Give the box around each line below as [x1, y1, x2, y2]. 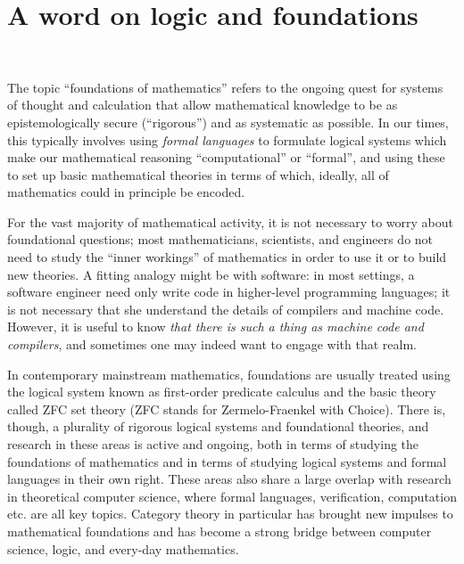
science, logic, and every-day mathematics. [7, 539, 239, 558]
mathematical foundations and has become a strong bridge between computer [7, 521, 432, 540]
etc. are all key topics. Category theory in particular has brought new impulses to [7, 504, 453, 523]
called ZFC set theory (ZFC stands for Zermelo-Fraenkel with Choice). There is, [7, 399, 446, 418]
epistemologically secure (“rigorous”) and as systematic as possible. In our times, [7, 112, 449, 131]
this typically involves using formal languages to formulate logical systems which [7, 130, 447, 149]
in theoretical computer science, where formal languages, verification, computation [7, 486, 457, 505]
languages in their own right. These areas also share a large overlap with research [7, 470, 452, 488]
